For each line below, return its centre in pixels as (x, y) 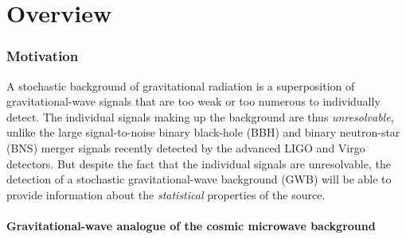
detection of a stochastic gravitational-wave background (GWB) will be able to (199, 179)
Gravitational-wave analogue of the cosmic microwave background (191, 225)
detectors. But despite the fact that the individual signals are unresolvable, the (199, 163)
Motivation (43, 56)
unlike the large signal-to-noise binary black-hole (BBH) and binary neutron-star (203, 132)
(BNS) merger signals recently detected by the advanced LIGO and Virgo (186, 147)
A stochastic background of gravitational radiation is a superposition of (181, 85)
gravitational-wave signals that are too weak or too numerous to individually (193, 101)
